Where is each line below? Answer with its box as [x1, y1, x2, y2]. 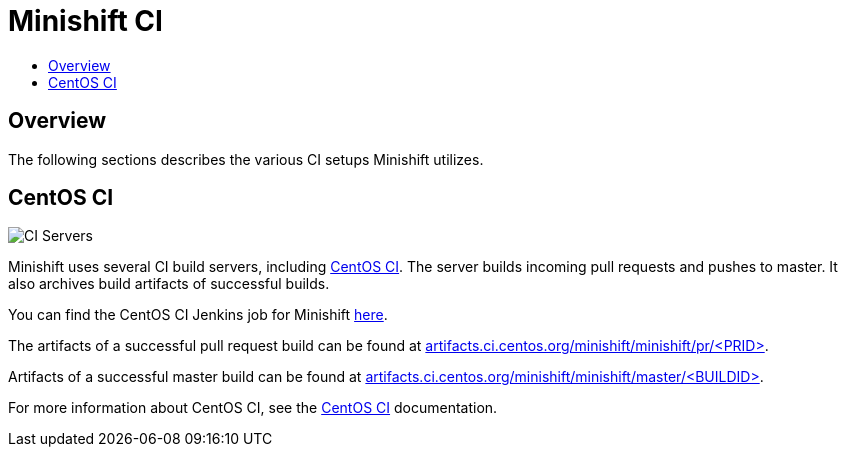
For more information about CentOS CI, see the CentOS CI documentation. [8, 399, 498, 417]
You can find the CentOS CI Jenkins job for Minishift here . [8, 306, 388, 324]
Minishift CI [8, 4, 163, 38]
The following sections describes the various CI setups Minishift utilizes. [8, 150, 484, 168]
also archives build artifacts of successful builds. [8, 275, 330, 293]
